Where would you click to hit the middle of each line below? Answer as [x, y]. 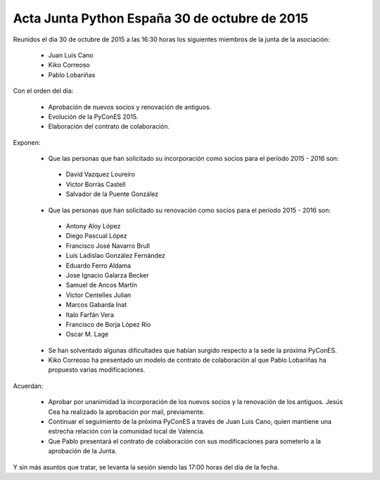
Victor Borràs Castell [96, 184]
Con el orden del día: [43, 91]
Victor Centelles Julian [99, 294]
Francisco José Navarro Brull [108, 245]
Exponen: [27, 142]
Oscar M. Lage [87, 335]
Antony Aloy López [93, 226]
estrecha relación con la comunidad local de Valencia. [126, 432]
